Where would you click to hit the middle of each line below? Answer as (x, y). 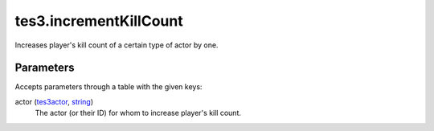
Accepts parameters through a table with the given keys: (108, 87)
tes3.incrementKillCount (99, 21)
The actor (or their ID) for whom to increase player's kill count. (138, 113)
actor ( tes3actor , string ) (54, 101)
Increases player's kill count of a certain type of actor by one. (117, 45)
